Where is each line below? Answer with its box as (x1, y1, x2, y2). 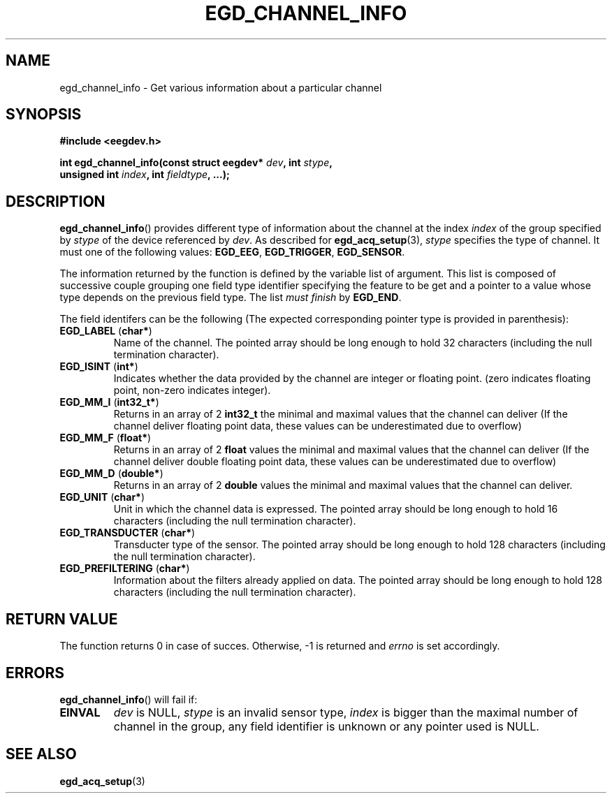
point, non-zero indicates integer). (113, 384, 271, 397)
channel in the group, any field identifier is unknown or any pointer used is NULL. (113, 719, 539, 733)
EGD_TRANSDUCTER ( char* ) (59, 527, 196, 539)
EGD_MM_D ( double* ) (59, 467, 163, 480)
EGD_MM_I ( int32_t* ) (59, 396, 159, 409)
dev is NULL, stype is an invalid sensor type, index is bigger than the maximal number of (113, 705, 578, 719)
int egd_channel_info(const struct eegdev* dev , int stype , (59, 156, 333, 169)
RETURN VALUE (6, 610, 118, 628)
